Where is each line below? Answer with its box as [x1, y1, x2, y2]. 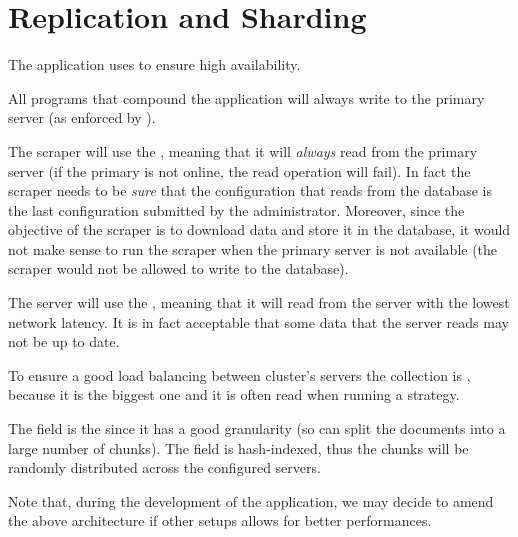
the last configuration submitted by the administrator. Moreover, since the [8, 199, 465, 220]
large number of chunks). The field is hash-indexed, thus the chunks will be [8, 437, 469, 458]
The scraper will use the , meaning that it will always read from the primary [8, 140, 478, 161]
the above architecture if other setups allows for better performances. [8, 510, 432, 531]
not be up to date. [8, 331, 120, 352]
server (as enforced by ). [8, 107, 156, 128]
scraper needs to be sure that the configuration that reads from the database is [8, 180, 492, 201]
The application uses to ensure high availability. [8, 54, 301, 75]
